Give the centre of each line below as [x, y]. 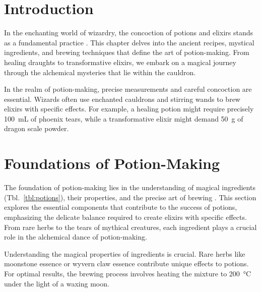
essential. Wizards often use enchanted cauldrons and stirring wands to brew [122, 99]
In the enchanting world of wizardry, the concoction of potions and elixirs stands [129, 33]
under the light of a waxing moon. [57, 283]
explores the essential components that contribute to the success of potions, [121, 207]
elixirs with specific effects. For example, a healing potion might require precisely [129, 109]
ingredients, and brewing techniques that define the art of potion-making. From [127, 52]
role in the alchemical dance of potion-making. [76, 237]
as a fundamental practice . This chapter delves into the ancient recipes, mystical [129, 42]
